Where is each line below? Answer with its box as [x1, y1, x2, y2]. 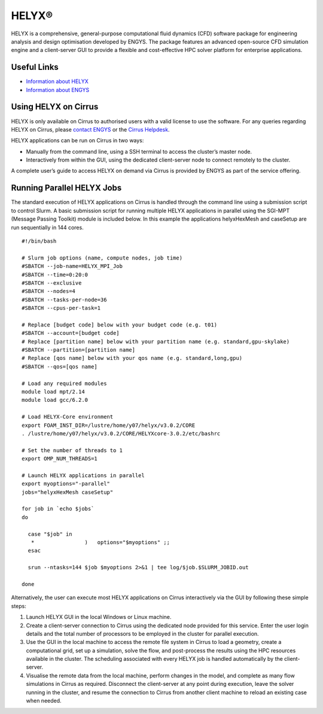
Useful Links [11, 62, 59, 72]
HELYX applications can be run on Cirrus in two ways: [11, 137, 144, 144]
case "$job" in [28, 530, 72, 538]
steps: [11, 602, 26, 609]
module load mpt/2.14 [22, 388, 85, 395]
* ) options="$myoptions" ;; [31, 539, 170, 546]
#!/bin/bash [22, 237, 57, 245]
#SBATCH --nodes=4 [22, 288, 76, 295]
